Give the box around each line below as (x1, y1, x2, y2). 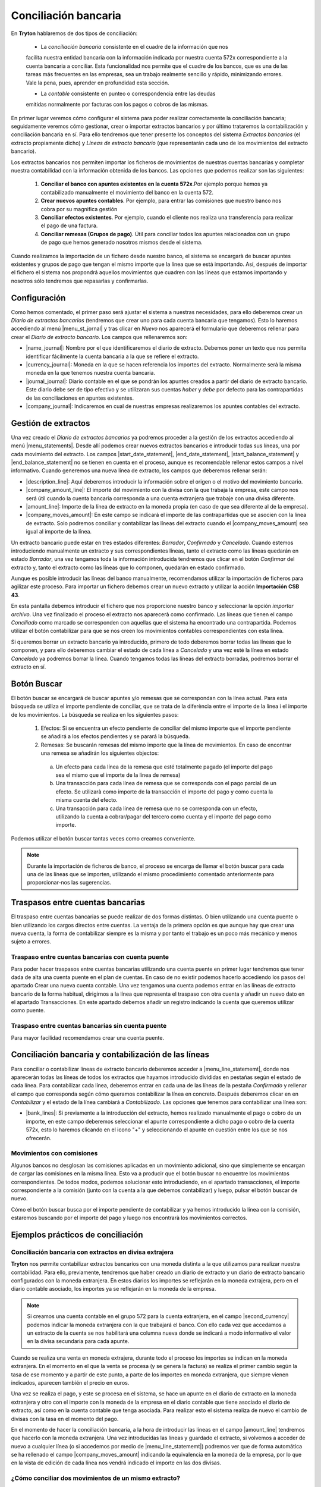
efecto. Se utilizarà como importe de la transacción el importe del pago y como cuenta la (55, 788, 273, 795)
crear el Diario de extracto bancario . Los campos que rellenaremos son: (11, 333, 188, 340)
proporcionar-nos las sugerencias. (27, 879, 112, 886)
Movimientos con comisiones (11, 1149, 98, 1157)
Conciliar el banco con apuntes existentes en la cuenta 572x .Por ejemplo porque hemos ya (40, 180, 267, 187)
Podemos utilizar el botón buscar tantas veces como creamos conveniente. (11, 835, 196, 842)
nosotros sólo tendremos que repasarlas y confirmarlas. (11, 277, 149, 284)
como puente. (11, 1007, 45, 1014)
